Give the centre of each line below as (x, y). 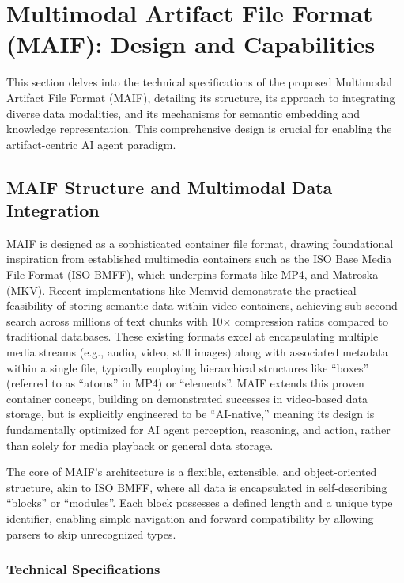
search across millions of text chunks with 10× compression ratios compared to (197, 320)
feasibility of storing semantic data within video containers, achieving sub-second (202, 305)
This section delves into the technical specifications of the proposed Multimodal (199, 82)
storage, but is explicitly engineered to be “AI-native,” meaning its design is (191, 414)
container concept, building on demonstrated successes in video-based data (187, 398)
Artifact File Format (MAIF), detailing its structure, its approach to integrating (201, 97)
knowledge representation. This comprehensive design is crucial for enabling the (199, 129)
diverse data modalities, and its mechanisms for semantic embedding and (183, 113)
